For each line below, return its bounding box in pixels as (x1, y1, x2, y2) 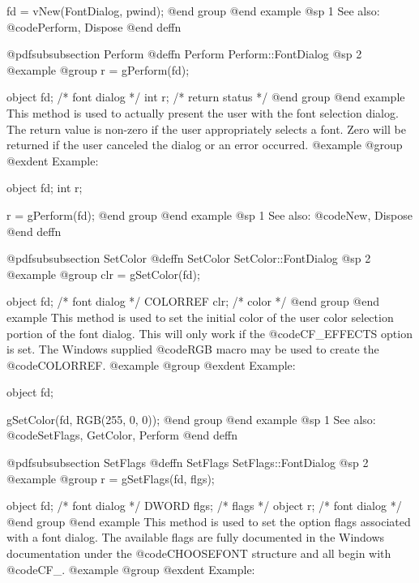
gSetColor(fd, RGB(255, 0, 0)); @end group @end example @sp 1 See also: (6, 410, 376, 427)
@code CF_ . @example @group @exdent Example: (6, 560, 255, 577)
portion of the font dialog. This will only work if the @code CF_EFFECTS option (6, 324, 413, 341)
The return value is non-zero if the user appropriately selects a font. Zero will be (6, 120, 406, 137)
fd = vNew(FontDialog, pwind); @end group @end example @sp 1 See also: (6, 2, 380, 19)
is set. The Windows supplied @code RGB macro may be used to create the (6, 341, 379, 358)
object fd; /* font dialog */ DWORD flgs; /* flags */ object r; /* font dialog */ (6, 497, 402, 514)
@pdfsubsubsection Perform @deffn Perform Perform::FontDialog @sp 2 (6, 45, 362, 62)
